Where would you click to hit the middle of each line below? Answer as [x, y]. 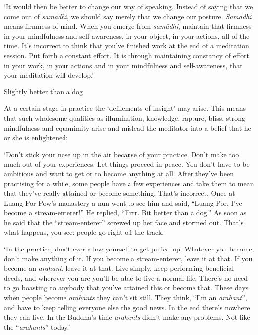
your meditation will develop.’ [49, 75]
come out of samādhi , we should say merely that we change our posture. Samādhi [128, 16]
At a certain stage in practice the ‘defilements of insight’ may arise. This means [125, 108]
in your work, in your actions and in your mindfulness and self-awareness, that [123, 65]
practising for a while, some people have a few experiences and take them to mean [129, 183]
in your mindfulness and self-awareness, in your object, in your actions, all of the [127, 36]
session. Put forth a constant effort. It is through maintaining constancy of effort [127, 55]
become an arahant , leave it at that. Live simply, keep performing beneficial [119, 268]
